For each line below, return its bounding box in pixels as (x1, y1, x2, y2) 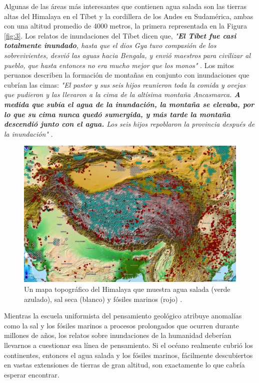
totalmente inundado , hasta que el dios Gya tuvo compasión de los (4, 40, 216, 51)
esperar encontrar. (4, 369, 59, 379)
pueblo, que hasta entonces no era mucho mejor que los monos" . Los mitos (4, 60, 234, 70)
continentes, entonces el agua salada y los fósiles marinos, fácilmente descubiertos (4, 349, 253, 360)
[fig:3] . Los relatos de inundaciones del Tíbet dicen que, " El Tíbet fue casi (4, 30, 236, 41)
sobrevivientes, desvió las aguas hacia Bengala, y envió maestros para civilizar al (4, 50, 250, 60)
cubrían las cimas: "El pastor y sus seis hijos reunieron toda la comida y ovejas (4, 79, 246, 90)
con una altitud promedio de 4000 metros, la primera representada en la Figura (4, 21, 247, 31)
